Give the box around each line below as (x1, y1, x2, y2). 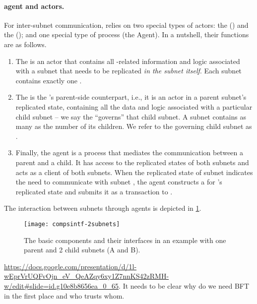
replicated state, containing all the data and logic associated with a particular (15, 101, 253, 112)
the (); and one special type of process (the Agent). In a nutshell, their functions (4, 29, 249, 40)
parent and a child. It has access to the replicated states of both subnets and (15, 157, 249, 167)
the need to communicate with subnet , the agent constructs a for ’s (15, 177, 222, 187)
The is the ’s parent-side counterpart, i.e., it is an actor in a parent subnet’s (15, 92, 247, 102)
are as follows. (4, 39, 47, 49)
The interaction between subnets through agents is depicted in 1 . (4, 203, 201, 213)
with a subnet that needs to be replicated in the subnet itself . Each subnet (15, 65, 242, 76)
